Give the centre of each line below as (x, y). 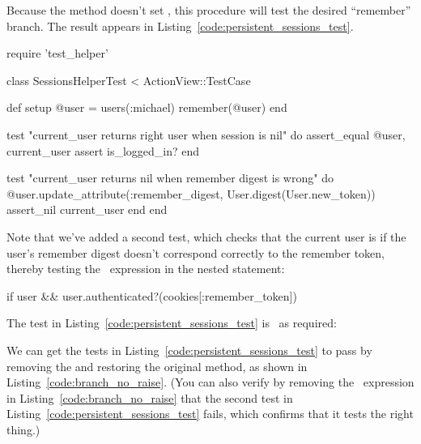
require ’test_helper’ (57, 53)
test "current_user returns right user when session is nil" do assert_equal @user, (206, 134)
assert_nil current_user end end (87, 209)
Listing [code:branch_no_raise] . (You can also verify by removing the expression (210, 382)
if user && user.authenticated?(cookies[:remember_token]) (152, 295)
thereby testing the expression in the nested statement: (146, 269)
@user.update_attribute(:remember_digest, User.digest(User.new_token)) (191, 193)
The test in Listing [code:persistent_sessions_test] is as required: (172, 323)
